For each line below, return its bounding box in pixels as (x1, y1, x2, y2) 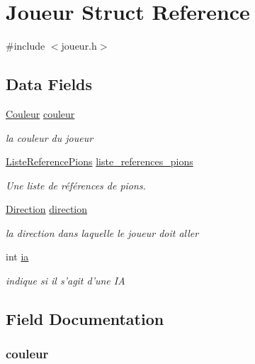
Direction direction (6, 202, 88, 216)
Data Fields (6, 73, 93, 95)
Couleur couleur (6, 106, 75, 121)
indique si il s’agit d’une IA (6, 273, 125, 288)
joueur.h (61, 38, 97, 53)
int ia (6, 249, 29, 264)
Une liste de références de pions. (6, 177, 146, 192)
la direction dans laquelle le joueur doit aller (6, 225, 199, 240)
